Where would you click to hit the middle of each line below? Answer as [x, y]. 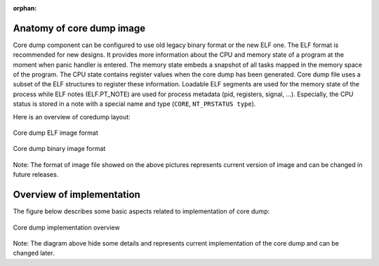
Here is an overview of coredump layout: [72, 117]
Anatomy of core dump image [79, 28]
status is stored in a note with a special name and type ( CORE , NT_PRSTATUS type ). [134, 104]
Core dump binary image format [59, 149]
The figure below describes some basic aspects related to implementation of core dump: [141, 211]
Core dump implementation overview [66, 227]
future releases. [36, 175]
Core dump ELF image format [55, 133]
